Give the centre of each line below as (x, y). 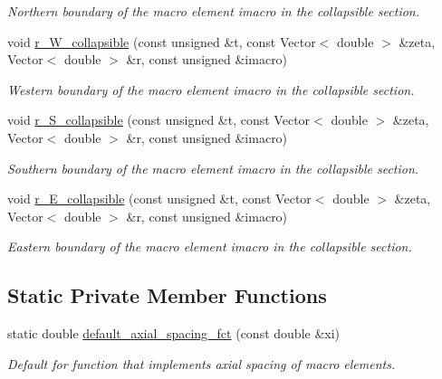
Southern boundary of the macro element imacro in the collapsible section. (213, 168)
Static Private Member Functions (167, 295)
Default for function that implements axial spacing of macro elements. (202, 363)
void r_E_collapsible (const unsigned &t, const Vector (159, 199)
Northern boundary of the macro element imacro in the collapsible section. (214, 11)
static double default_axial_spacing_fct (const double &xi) (174, 333)
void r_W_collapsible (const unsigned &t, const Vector (162, 41)
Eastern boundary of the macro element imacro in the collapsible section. (210, 246)
